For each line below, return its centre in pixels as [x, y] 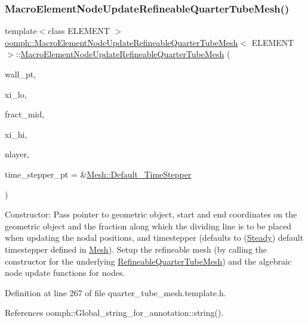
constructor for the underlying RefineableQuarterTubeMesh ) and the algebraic [148, 261]
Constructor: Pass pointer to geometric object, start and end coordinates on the [151, 214]
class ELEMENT [79, 31]
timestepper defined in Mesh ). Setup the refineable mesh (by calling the [136, 249]
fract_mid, [25, 114]
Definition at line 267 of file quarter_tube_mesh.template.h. [115, 292]
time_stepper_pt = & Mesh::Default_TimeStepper [98, 174]
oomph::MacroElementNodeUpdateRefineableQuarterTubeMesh [121, 42]
